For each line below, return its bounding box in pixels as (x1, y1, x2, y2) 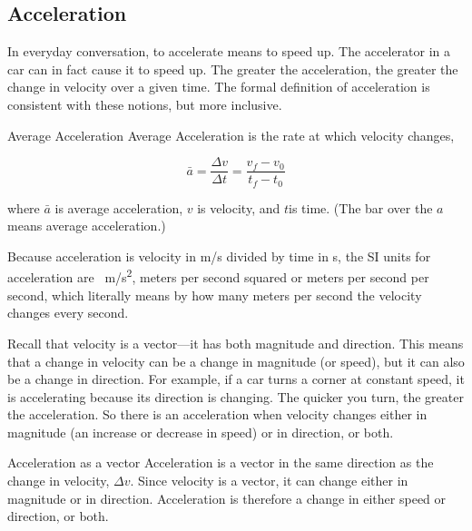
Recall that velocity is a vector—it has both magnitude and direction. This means (7, 333, 464, 352)
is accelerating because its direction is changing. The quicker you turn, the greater (7, 387, 464, 406)
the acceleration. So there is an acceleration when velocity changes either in (7, 405, 428, 424)
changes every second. (7, 303, 129, 322)
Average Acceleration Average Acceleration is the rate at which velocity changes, (7, 125, 455, 144)
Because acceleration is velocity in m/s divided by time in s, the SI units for (7, 246, 431, 265)
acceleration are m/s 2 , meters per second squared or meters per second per (7, 265, 429, 287)
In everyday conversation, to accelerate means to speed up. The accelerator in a (7, 42, 451, 61)
